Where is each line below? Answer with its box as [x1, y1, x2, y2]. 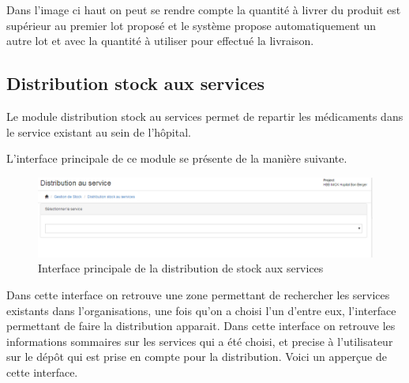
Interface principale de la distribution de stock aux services [38, 260, 324, 276]
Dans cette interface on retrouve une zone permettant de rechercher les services [6, 286, 390, 302]
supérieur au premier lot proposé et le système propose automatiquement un [6, 17, 377, 33]
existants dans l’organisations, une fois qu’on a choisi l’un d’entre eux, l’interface [6, 302, 396, 318]
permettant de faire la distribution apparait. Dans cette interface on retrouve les [6, 317, 396, 334]
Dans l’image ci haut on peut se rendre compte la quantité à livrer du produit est [6, 2, 401, 17]
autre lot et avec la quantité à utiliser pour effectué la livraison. [6, 32, 314, 49]
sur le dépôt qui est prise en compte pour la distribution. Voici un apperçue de [6, 348, 387, 365]
